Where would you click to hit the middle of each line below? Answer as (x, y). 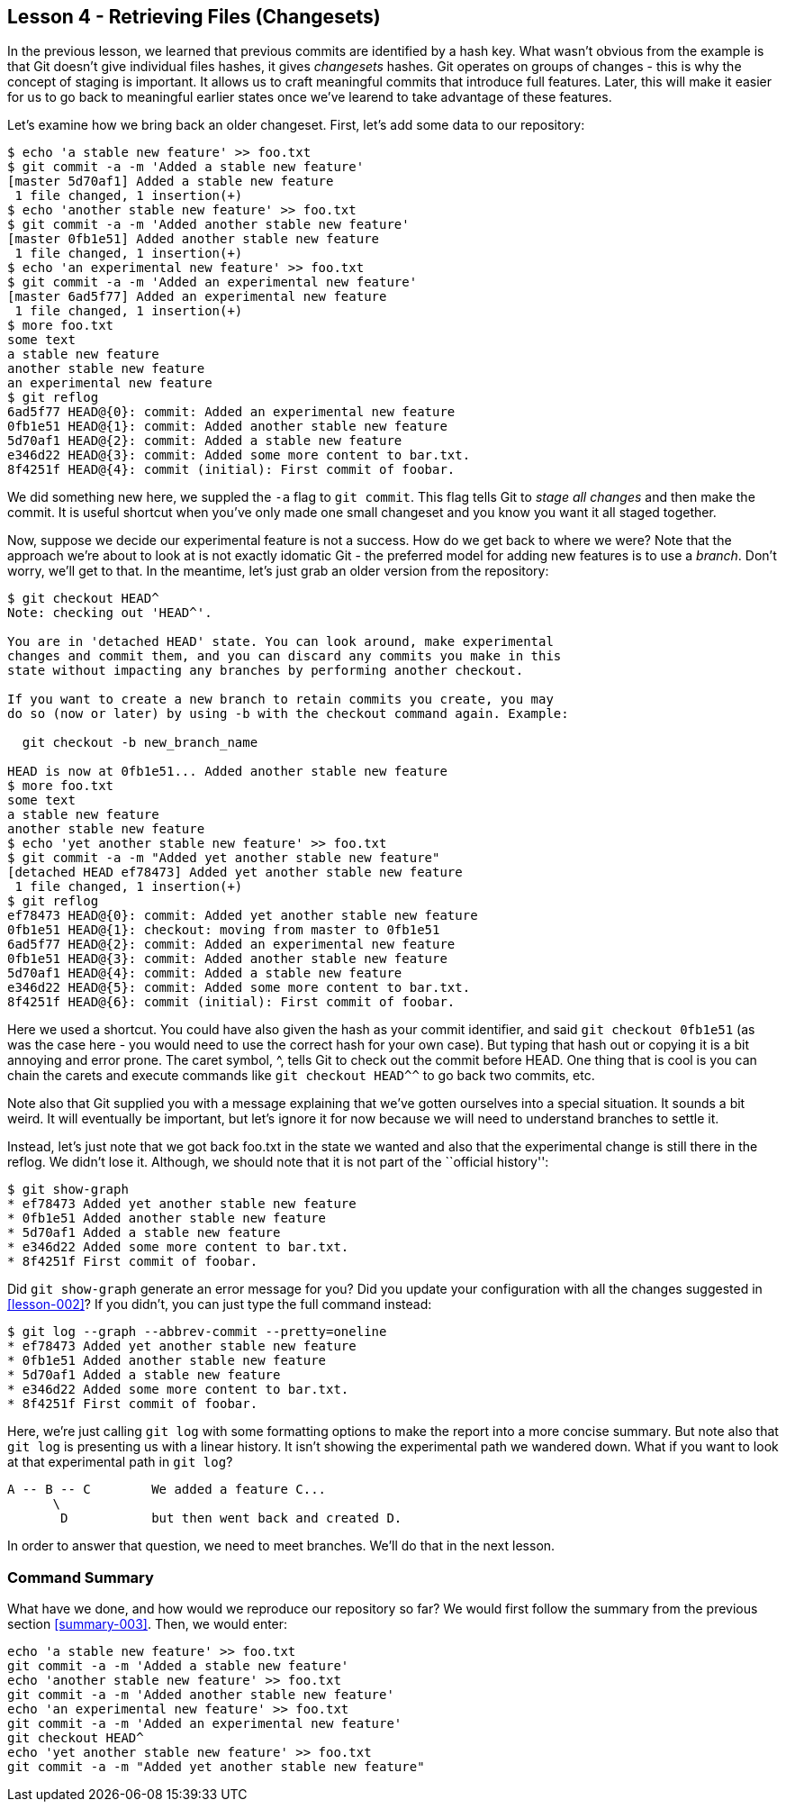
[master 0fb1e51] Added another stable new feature (194, 239)
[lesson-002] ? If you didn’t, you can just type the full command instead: (220, 1304)
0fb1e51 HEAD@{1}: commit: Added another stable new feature (227, 427)
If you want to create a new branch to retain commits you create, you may (280, 700)
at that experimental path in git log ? (120, 1462)
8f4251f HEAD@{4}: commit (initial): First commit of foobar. (231, 470)
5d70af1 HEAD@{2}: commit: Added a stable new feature (205, 441)
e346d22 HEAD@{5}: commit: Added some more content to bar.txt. (239, 988)
